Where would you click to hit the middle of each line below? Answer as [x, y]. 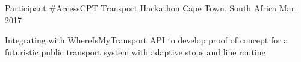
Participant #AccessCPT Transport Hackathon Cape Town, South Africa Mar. [151, 8]
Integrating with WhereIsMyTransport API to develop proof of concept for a [147, 40]
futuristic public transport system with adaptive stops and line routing [135, 51]
